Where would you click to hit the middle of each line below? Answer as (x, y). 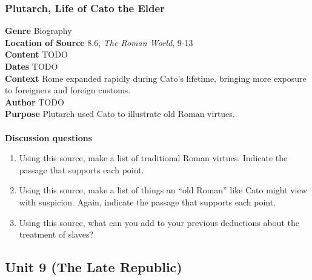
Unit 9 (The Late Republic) (94, 267)
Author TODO (35, 102)
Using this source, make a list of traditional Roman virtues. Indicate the (153, 158)
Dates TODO (32, 66)
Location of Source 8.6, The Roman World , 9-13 (99, 42)
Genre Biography (38, 31)
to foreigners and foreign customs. (68, 90)
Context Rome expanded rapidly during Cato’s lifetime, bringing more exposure (156, 78)
